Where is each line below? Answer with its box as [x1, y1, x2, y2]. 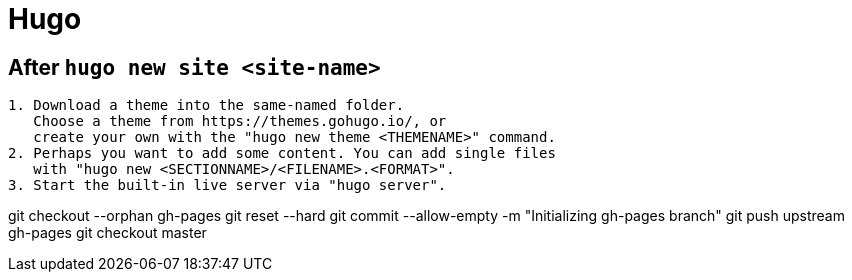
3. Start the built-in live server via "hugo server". [8, 177, 447, 194]
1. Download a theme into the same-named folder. [8, 97, 405, 114]
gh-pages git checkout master [8, 224, 207, 242]
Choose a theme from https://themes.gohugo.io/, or [33, 113, 447, 130]
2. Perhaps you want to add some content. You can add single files [8, 145, 556, 162]
